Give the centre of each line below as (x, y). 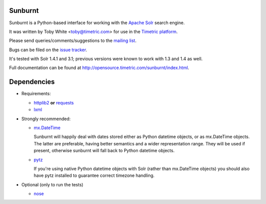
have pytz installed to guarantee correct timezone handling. (94, 175)
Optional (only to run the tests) (52, 184)
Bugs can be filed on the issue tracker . (48, 50)
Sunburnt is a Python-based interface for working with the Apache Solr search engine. (97, 23)
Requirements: (36, 94)
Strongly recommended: (46, 119)
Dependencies (32, 82)
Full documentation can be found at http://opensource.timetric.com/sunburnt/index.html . (99, 68)
